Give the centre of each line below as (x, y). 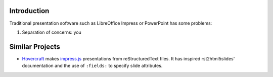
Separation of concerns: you (52, 32)
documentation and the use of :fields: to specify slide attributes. (92, 66)
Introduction (29, 11)
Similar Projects (35, 47)
